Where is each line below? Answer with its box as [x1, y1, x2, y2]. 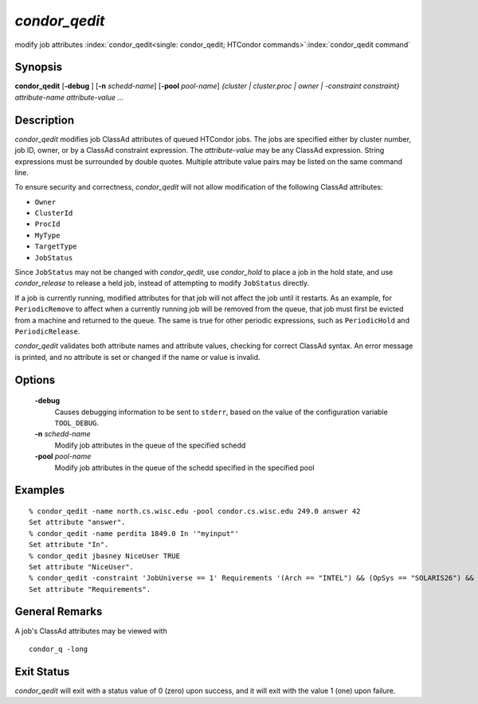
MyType [34, 231, 61, 240]
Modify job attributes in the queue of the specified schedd [54, 440, 246, 450]
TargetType [34, 242, 77, 251]
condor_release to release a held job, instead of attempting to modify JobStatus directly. [14, 279, 310, 288]
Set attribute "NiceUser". [29, 562, 135, 571]
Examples [14, 483, 65, 497]
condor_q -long [29, 644, 88, 653]
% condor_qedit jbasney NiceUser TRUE [29, 551, 181, 561]
